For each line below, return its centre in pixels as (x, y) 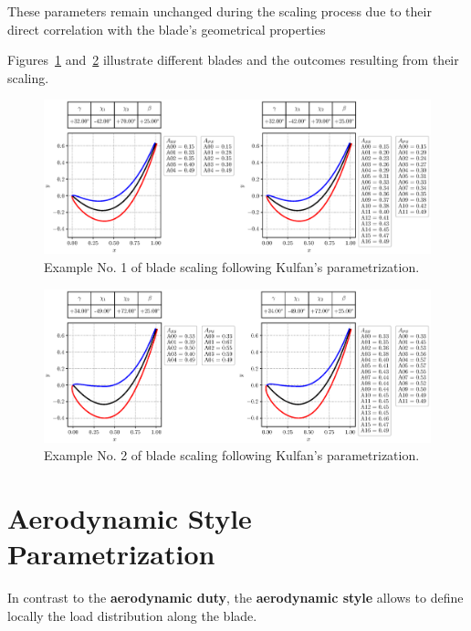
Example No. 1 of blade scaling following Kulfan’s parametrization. (232, 266)
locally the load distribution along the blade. (132, 615)
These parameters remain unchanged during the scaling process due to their (220, 11)
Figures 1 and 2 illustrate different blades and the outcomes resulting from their (233, 60)
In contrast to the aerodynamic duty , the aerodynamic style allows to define (235, 598)
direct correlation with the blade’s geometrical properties (167, 29)
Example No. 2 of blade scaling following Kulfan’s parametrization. (232, 455)
